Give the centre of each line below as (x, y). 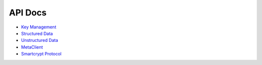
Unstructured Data (40, 40)
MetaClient (32, 47)
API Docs (28, 13)
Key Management (39, 27)
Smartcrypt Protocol (41, 54)
